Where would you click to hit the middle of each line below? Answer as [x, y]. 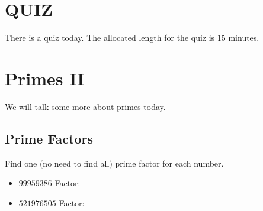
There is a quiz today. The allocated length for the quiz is [110, 38]
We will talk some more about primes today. [85, 106]
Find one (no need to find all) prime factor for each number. [114, 163]
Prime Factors [49, 138]
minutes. [244, 38]
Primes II [45, 78]
